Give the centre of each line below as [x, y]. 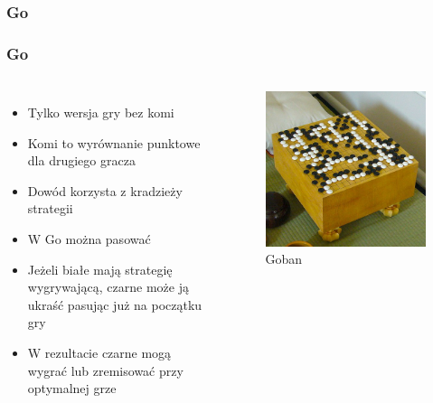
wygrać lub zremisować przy [105, 370]
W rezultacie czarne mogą [99, 352]
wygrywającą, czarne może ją [108, 287]
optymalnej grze [72, 388]
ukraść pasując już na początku [115, 304]
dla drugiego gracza [81, 160]
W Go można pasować [89, 239]
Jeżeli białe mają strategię [100, 269]
